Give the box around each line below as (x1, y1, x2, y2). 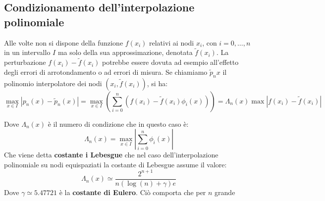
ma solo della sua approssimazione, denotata (57, 47, 193, 57)
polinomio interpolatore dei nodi (4, 78, 102, 88)
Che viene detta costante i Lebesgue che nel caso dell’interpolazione (4, 150, 218, 160)
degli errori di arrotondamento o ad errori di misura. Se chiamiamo (4, 66, 208, 77)
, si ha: (147, 78, 168, 88)
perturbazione (4, 57, 46, 67)
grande (215, 187, 235, 197)
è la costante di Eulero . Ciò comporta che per (59, 187, 206, 197)
